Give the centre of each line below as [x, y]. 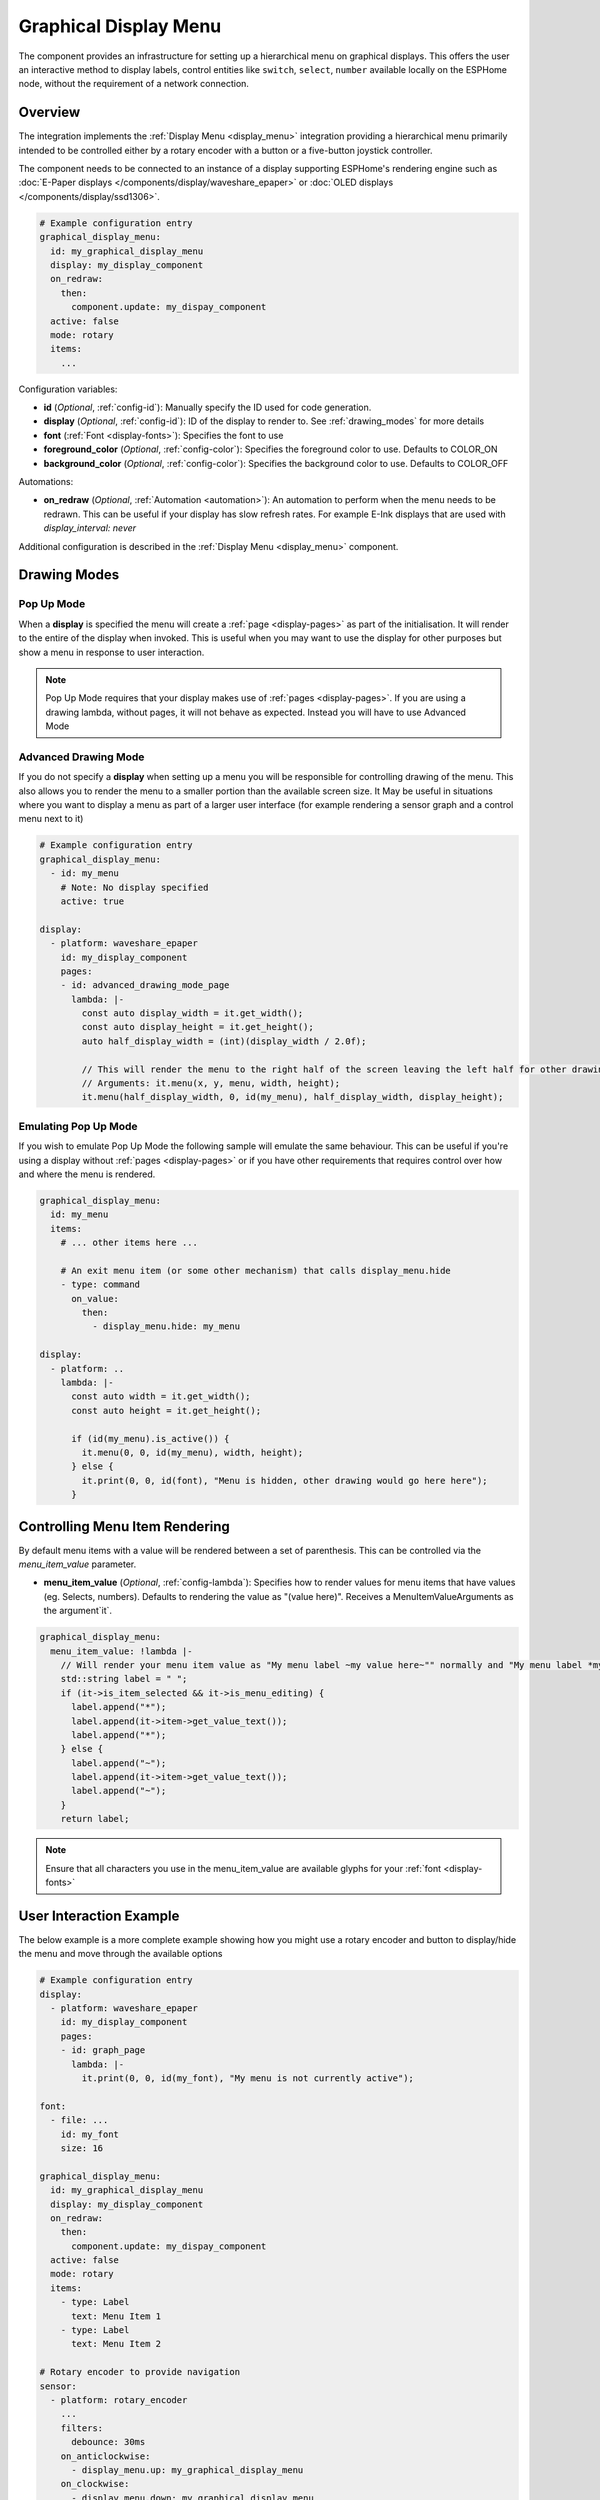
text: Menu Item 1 [116, 2316]
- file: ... [79, 2120]
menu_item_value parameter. [77, 1564]
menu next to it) [51, 819]
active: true [92, 901]
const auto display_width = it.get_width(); [192, 1013]
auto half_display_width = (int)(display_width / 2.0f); [224, 1041]
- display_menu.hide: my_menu [165, 1326]
